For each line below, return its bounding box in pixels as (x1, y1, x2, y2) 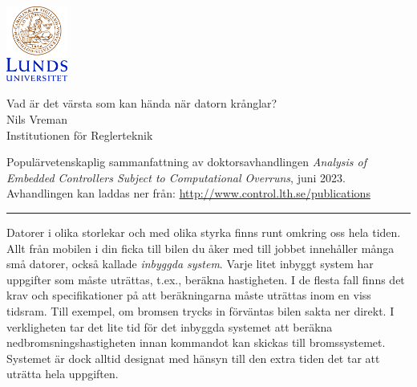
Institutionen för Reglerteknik (6, 126, 153, 143)
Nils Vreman (6, 111, 67, 128)
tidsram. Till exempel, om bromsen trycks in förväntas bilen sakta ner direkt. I (6, 302, 395, 319)
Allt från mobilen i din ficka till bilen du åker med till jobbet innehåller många (6, 239, 395, 256)
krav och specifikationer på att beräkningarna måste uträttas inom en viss (6, 287, 371, 303)
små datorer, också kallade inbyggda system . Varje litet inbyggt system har (6, 255, 374, 272)
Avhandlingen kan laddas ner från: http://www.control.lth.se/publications (6, 185, 370, 202)
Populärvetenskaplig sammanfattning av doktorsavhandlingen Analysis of (6, 153, 366, 170)
